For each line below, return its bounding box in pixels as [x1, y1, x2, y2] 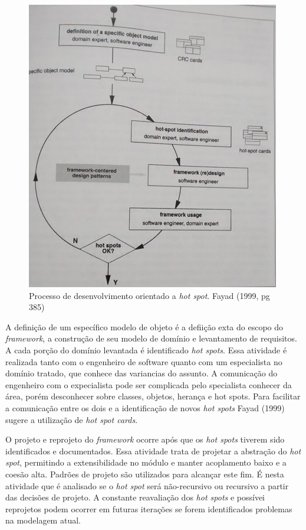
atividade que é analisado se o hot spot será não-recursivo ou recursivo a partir [5, 479, 289, 492]
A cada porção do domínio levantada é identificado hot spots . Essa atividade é [5, 343, 287, 356]
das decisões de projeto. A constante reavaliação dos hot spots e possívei [5, 491, 265, 503]
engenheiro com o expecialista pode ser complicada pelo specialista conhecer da [5, 378, 292, 391]
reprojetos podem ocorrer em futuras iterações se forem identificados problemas [5, 502, 292, 515]
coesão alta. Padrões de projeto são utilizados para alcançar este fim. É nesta [5, 467, 284, 480]
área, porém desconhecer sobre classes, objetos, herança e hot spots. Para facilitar [5, 390, 301, 402]
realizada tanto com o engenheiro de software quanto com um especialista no [5, 355, 282, 368]
